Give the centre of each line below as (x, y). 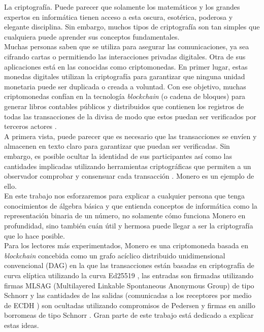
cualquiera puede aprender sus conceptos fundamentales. (92, 36)
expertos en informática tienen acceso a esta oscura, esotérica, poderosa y (119, 16)
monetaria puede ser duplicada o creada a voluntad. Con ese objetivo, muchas (125, 86)
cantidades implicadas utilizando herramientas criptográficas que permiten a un (128, 166)
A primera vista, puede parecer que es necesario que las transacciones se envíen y (130, 136)
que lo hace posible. (35, 235)
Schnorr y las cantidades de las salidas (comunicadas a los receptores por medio (128, 295)
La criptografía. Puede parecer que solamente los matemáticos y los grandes (122, 7)
